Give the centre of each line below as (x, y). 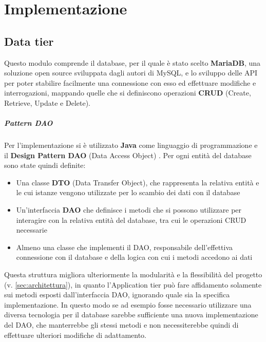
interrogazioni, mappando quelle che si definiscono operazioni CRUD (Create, (128, 93)
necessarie (32, 230)
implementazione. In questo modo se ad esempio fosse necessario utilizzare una (128, 304)
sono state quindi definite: (45, 165)
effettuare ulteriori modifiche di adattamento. (75, 335)
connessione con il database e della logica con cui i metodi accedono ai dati (134, 257)
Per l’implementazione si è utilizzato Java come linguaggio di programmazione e (131, 145)
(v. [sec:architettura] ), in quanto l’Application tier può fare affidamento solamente (133, 284)
